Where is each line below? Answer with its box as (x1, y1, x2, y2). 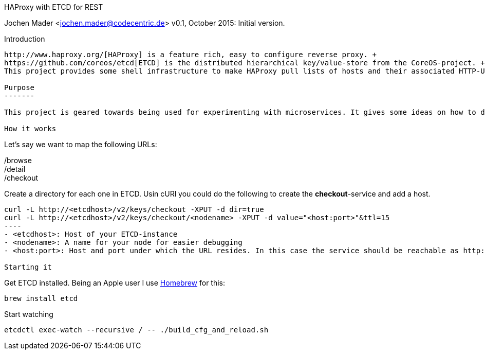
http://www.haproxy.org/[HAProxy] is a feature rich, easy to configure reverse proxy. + (4, 50, 377, 59)
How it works (4, 125, 57, 133)
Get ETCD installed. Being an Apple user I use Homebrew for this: (4, 278, 226, 287)
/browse (4, 156, 32, 165)
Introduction (4, 34, 45, 43)
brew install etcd (4, 294, 78, 303)
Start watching (4, 310, 53, 318)
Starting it (4, 263, 52, 271)
